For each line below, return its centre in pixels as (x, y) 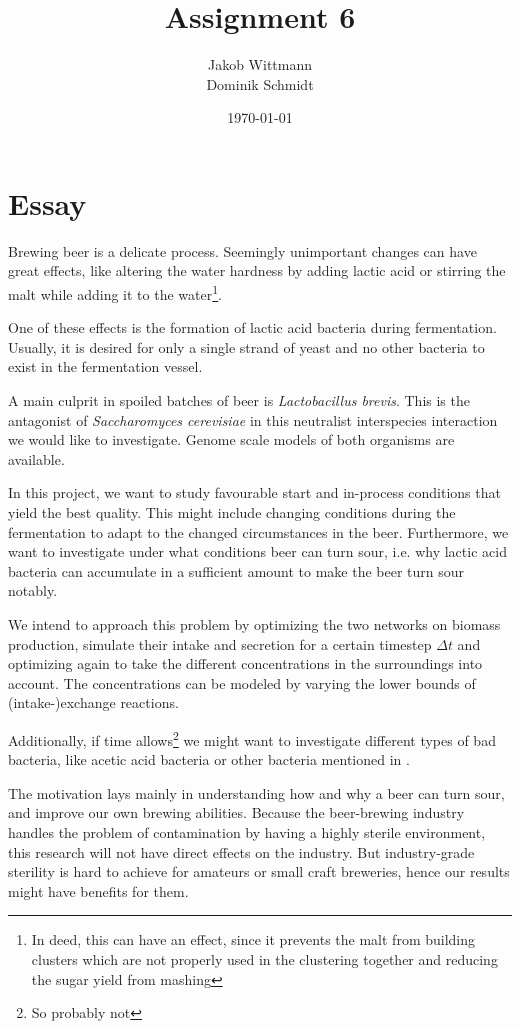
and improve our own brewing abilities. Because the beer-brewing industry (236, 812)
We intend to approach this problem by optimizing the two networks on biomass (254, 624)
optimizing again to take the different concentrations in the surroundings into (245, 663)
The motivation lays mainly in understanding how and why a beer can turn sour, (256, 792)
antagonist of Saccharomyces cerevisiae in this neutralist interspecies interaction (253, 419)
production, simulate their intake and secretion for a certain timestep (220, 643)
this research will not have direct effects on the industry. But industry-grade (241, 851)
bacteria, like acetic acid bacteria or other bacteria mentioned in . (209, 759)
